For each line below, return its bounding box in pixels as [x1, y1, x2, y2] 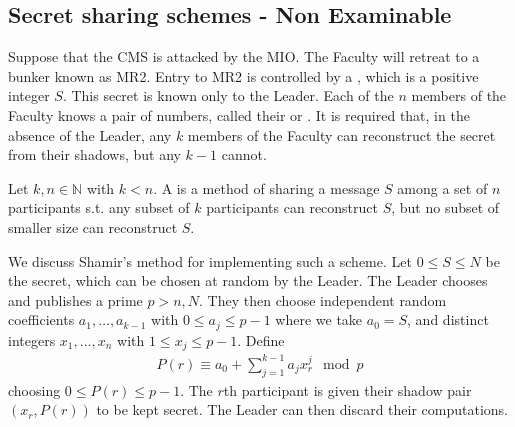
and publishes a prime [8, 289, 143, 310]
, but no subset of [391, 197, 500, 218]
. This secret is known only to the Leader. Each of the [62, 85, 394, 106]
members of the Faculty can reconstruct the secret [187, 124, 496, 145]
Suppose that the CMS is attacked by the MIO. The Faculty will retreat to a [8, 46, 480, 67]
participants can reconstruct [206, 197, 378, 218]
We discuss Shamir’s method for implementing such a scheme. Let [8, 250, 412, 271]
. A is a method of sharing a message [153, 177, 380, 198]
